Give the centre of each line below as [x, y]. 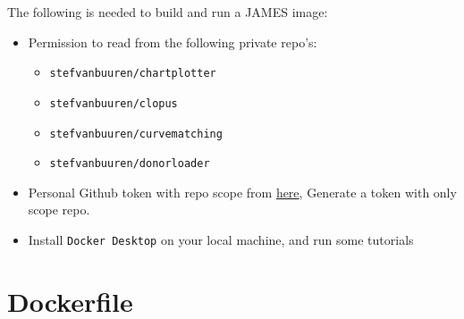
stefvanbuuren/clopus [114, 103]
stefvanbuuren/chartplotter [133, 74]
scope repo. [59, 210]
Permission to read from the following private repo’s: [173, 42]
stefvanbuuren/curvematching [136, 134]
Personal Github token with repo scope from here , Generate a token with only [242, 192]
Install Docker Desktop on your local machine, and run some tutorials [221, 239]
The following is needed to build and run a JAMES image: [168, 12]
